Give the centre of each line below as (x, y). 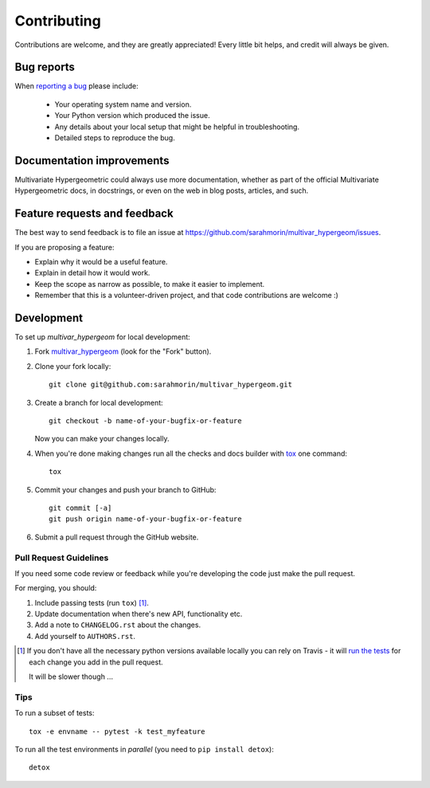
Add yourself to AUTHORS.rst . (85, 636)
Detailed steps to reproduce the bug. (115, 138)
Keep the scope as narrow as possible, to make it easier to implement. (150, 284)
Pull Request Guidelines (62, 558)
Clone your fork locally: (73, 366)
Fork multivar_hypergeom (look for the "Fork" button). (123, 351)
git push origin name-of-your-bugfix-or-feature (145, 519)
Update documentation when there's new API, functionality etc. (139, 614)
